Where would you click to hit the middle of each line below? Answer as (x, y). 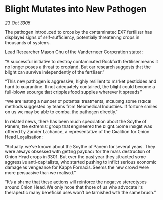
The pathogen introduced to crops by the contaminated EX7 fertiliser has (79, 32)
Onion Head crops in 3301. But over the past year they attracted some (76, 157)
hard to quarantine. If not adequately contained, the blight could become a (80, 86)
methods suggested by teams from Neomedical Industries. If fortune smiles (81, 106)
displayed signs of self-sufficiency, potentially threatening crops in (72, 37)
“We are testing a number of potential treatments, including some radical (78, 101)
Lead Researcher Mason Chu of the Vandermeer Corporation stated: (74, 52)
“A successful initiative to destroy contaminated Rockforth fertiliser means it (81, 61)
